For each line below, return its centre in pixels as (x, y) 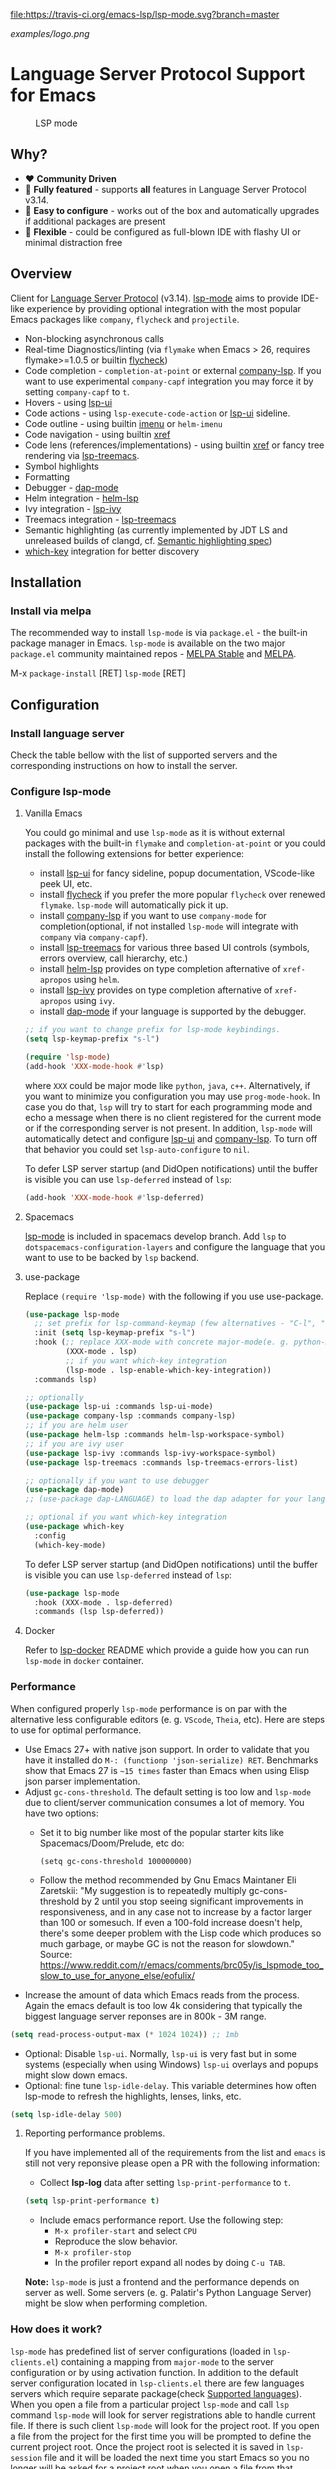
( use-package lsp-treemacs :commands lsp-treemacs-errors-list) (161, 1462)
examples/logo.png (50, 33)
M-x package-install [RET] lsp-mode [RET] (98, 673)
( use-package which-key (74, 1527)
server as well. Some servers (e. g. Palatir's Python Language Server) (168, 2293)
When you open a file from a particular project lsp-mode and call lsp (150, 2404)
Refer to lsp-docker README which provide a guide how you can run (167, 1650)
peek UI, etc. (66, 884)
